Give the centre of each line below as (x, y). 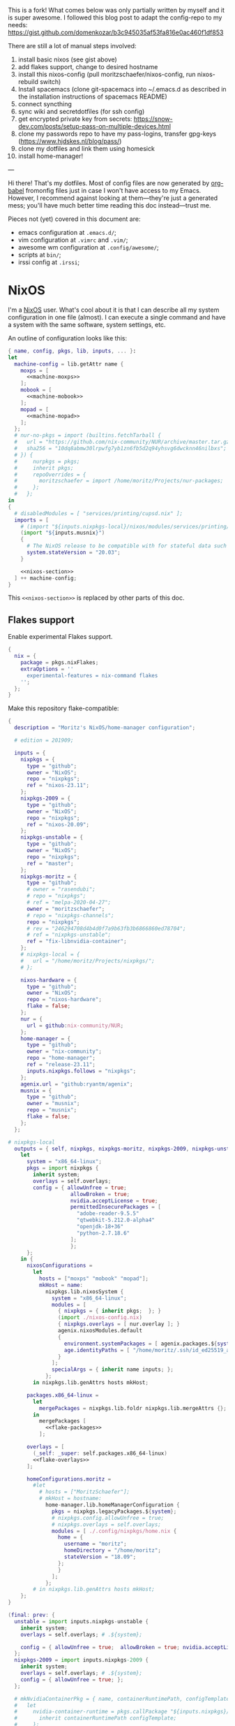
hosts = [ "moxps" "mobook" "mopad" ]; (94, 1279)
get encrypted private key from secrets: (75, 119)
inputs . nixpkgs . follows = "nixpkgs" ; (81, 1071)
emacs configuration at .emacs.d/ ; (67, 232)
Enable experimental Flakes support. (60, 637)
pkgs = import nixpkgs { (62, 1168)
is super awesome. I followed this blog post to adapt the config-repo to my (115, 17)
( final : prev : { (31, 1615)
